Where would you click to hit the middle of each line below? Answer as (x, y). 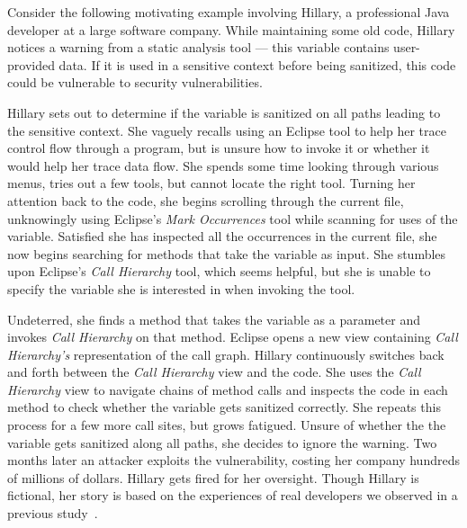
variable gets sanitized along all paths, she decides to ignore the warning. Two (222, 442)
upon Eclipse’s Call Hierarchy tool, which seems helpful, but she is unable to (219, 271)
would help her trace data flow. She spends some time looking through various (223, 165)
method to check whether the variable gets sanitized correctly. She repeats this (224, 407)
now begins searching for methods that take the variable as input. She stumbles (227, 253)
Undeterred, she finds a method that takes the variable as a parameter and (214, 319)
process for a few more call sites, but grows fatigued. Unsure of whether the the (227, 425)
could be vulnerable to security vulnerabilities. (135, 82)
